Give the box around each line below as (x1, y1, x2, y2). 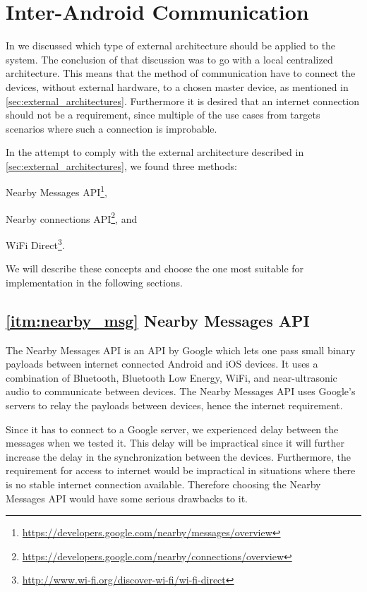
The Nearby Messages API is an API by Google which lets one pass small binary (6, 342, 356, 357)
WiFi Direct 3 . (6, 235, 65, 252)
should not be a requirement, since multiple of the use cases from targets (6, 107, 320, 122)
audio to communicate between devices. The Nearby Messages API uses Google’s (6, 384, 356, 399)
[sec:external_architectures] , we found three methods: (6, 158, 237, 173)
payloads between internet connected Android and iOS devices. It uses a (6, 356, 318, 371)
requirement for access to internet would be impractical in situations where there (6, 463, 356, 478)
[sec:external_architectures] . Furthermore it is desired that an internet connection (6, 93, 359, 108)
